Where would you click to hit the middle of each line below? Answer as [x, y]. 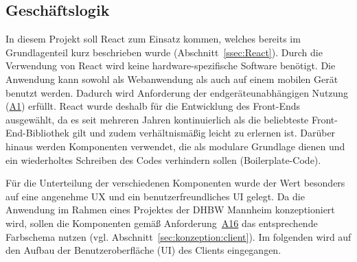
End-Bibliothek [37, 133]
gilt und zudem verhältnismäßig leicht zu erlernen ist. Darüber [204, 133]
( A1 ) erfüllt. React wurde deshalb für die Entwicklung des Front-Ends [153, 106]
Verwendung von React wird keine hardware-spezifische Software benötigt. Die [171, 65]
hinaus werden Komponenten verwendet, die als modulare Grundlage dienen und [175, 146]
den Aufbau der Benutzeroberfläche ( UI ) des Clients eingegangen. [143, 250]
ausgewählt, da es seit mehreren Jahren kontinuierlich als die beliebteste [157, 119]
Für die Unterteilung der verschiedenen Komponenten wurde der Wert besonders [175, 183]
